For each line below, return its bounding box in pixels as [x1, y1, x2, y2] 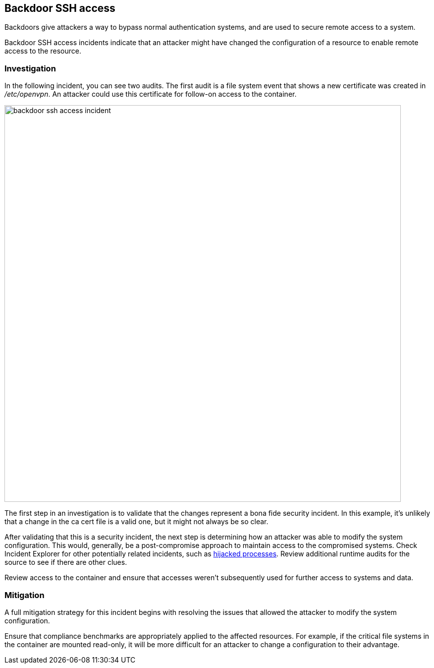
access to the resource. [4, 47, 81, 56]
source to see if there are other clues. [4, 558, 127, 567]
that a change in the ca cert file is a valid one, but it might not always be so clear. [4, 517, 269, 526]
